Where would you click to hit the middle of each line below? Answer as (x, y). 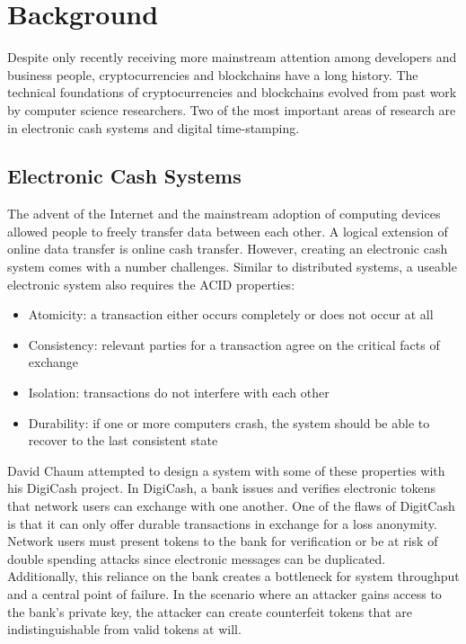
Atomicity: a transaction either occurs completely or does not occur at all (231, 314)
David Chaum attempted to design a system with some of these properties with (226, 470)
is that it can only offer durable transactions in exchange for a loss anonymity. (222, 523)
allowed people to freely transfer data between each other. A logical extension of (228, 231)
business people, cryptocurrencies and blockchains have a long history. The (213, 74)
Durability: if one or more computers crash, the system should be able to (229, 422)
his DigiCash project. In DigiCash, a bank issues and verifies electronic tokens (222, 488)
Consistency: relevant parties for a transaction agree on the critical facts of (234, 344)
